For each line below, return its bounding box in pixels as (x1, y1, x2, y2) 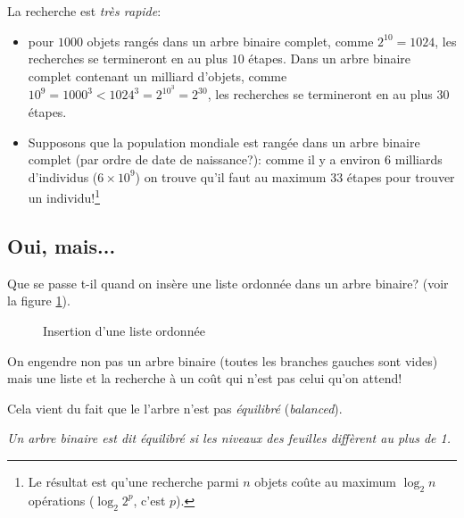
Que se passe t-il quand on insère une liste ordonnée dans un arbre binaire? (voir (7, 273, 449, 292)
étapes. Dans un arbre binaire (248, 49, 411, 68)
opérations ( (28, 490, 95, 509)
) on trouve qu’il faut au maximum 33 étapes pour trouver (135, 167, 455, 186)
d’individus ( (28, 167, 98, 186)
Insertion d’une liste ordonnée (43, 322, 205, 340)
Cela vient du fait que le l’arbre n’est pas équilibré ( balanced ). (7, 398, 343, 417)
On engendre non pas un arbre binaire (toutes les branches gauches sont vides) (7, 351, 438, 370)
